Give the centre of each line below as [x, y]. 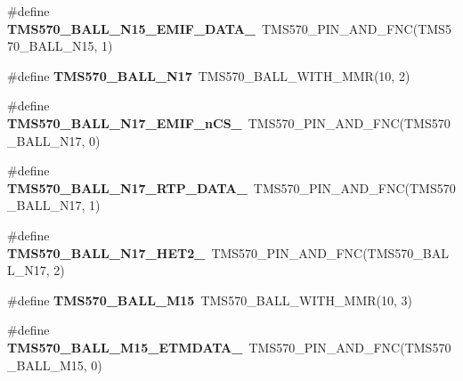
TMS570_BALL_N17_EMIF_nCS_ [125, 122]
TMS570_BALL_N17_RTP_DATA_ [127, 187]
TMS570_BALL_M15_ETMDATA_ [125, 347]
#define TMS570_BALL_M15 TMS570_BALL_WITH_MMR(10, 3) [210, 300]
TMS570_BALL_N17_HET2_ [106, 252]
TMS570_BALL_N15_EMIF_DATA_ [131, 28]
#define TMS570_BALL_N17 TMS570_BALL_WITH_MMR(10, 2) [209, 75]
